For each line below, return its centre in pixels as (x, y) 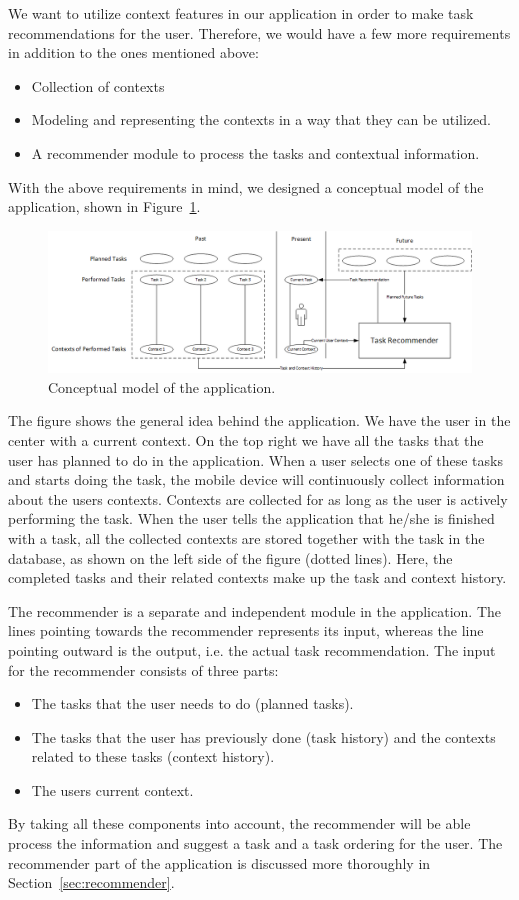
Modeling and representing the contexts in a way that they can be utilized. (261, 119)
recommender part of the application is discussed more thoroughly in (219, 862)
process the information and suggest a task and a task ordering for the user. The (255, 843)
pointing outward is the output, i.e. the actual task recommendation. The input (252, 649)
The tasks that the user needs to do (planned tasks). (192, 703)
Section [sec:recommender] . (91, 882)
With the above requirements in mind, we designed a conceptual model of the (246, 186)
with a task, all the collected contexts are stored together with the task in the (246, 537)
